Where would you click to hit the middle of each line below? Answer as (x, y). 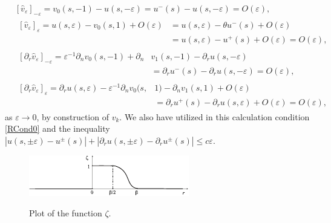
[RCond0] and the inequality (57, 128)
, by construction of (73, 116)
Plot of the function (66, 212)
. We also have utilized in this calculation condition (215, 116)
